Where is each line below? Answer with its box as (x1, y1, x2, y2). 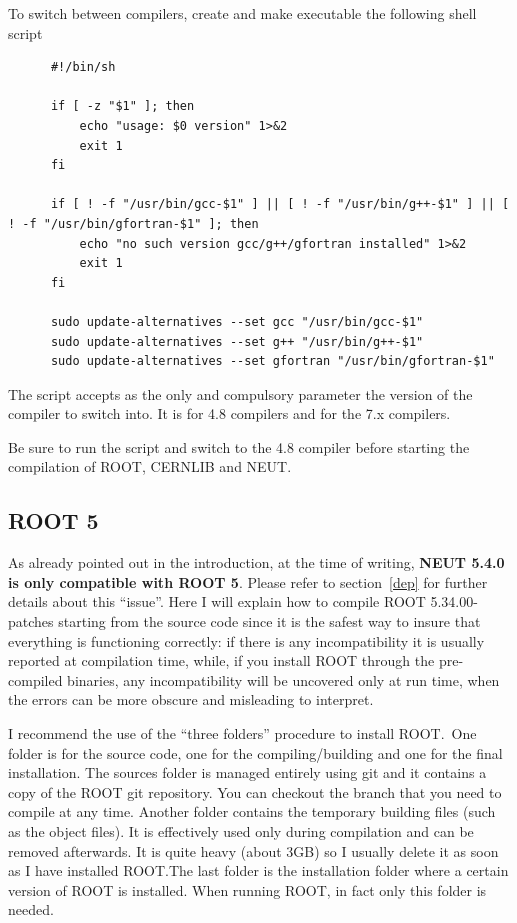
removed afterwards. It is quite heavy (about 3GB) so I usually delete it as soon (8, 840, 499, 861)
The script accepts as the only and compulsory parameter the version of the (8, 383, 473, 404)
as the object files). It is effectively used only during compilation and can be (8, 820, 474, 841)
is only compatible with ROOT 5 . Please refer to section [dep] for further (8, 571, 488, 592)
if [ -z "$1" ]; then (50, 99, 195, 114)
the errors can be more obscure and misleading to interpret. (8, 689, 374, 710)
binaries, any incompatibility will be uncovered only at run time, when (67, 669, 500, 690)
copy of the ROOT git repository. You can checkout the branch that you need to (8, 781, 502, 802)
